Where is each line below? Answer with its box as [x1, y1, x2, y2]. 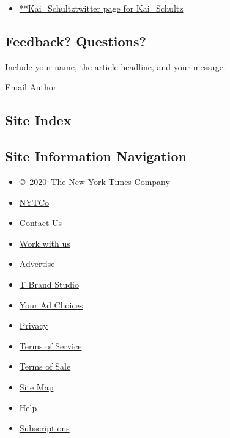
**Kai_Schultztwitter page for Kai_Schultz [19, 2, 184, 14]
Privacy [19, 319, 48, 332]
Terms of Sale [19, 360, 71, 373]
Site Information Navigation [5, 147, 187, 166]
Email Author [5, 81, 57, 93]
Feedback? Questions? [5, 31, 146, 50]
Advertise [19, 257, 55, 270]
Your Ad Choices [19, 298, 83, 311]
